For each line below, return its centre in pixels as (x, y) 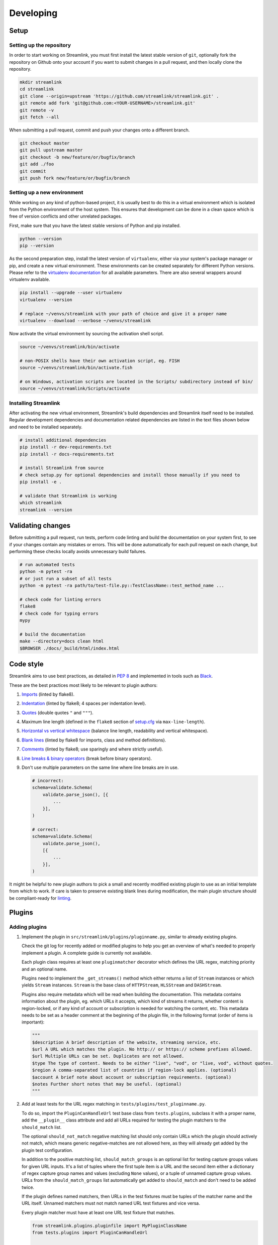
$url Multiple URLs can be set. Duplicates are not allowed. (108, 1056)
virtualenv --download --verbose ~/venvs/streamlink (85, 320)
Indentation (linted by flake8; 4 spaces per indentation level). (84, 703)
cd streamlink (37, 89)
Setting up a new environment (46, 193)
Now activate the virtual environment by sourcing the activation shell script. (87, 333)
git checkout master (45, 143)
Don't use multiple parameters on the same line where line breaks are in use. (100, 767)
